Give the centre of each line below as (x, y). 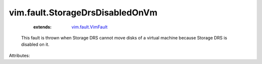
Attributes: (19, 55)
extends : (42, 27)
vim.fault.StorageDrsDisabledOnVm (83, 13)
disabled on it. (35, 45)
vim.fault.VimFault (90, 27)
